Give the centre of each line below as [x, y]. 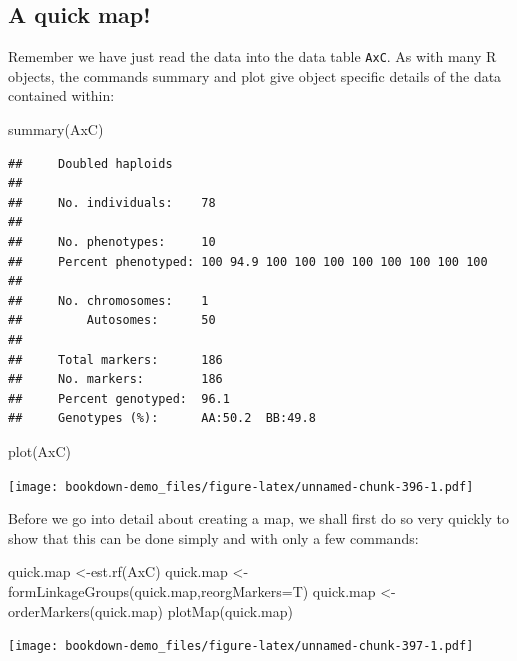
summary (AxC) [56, 129]
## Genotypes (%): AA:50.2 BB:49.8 [162, 418]
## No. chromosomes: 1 [108, 300]
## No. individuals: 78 [112, 202]
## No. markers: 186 [115, 379]
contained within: [61, 95]
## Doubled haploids [90, 163]
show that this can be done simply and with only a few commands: [213, 537]
